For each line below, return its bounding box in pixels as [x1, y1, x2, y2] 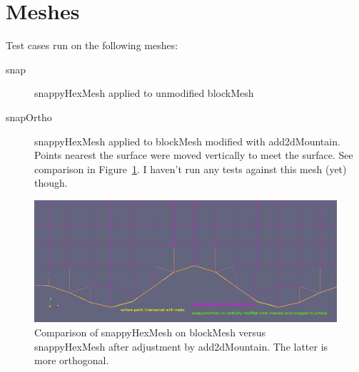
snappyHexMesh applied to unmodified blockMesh [34, 86, 254, 100]
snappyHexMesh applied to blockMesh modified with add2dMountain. [34, 133, 340, 148]
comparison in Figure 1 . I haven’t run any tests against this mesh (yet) [34, 161, 347, 176]
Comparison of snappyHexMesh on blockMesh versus [34, 325, 266, 340]
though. [34, 175, 68, 190]
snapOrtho [6, 109, 52, 124]
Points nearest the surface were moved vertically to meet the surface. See [34, 148, 353, 162]
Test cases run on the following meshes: [6, 38, 178, 53]
